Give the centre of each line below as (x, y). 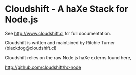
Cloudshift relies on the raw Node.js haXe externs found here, (68, 57)
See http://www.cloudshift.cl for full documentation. (58, 33)
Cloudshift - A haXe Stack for (67, 9)
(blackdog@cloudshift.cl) (31, 48)
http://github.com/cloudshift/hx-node (43, 67)
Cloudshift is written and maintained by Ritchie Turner (60, 42)
